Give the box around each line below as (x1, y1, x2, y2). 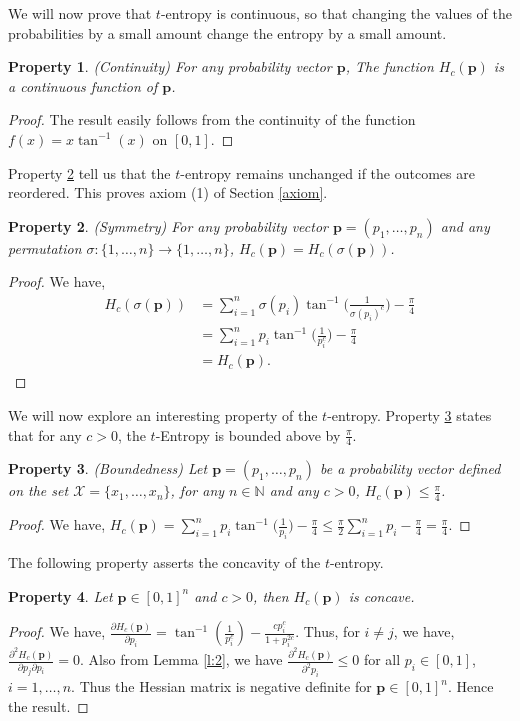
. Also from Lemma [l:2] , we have (80, 649, 283, 670)
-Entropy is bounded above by (155, 424, 341, 445)
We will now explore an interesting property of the (8, 405, 318, 426)
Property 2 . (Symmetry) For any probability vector (8, 215, 328, 236)
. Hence (447, 676, 494, 697)
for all (363, 649, 401, 670)
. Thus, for (295, 621, 360, 642)
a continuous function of (8, 75, 158, 96)
